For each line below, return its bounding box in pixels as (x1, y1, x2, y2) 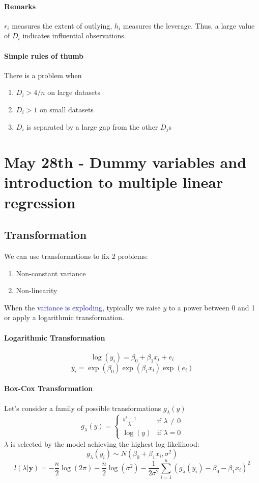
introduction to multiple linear (4, 172, 223, 192)
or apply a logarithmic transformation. (4, 312, 124, 323)
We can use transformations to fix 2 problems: (4, 250, 148, 261)
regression (4, 191, 76, 212)
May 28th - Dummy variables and (4, 152, 247, 173)
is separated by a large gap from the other (26, 121, 158, 132)
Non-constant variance (16, 268, 86, 278)
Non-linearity (16, 285, 57, 296)
